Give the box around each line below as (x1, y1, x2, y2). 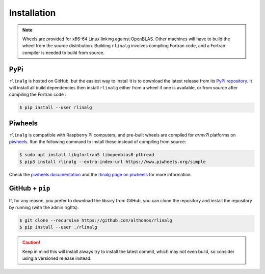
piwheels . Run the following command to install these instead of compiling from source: (9, 139, 186, 145)
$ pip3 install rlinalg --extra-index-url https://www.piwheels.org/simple (19, 159, 206, 164)
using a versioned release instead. (22, 255, 92, 261)
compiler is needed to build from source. (22, 50, 105, 55)
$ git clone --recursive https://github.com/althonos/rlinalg (19, 218, 172, 223)
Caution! (22, 240, 41, 246)
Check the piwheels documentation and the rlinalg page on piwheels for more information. (9, 171, 192, 177)
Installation (9, 7, 56, 18)
